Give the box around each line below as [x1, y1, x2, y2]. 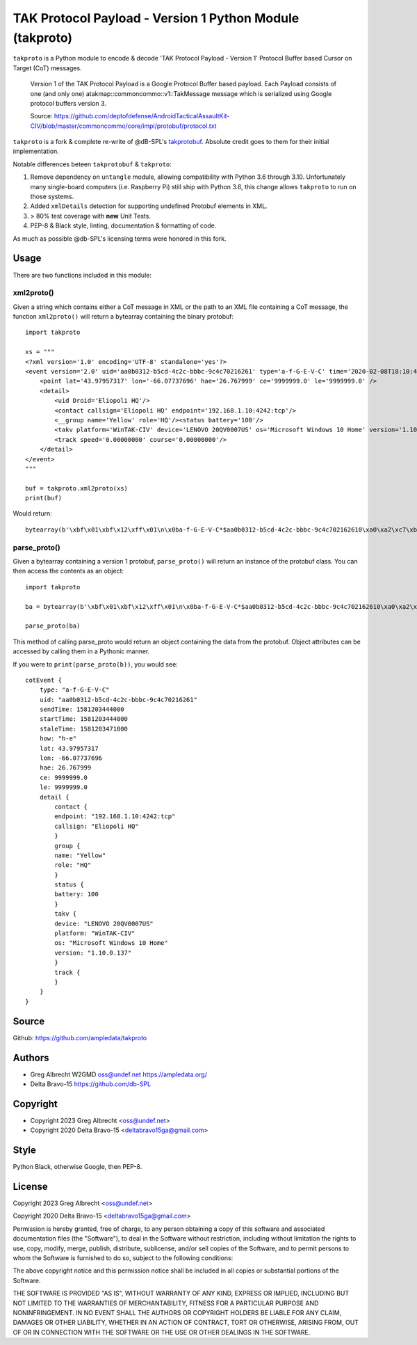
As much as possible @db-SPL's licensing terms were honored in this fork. [13, 234, 227, 243]
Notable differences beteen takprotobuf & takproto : [13, 160, 172, 168]
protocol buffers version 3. [30, 99, 107, 107]
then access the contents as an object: [13, 567, 124, 575]
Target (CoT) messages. [13, 63, 83, 72]
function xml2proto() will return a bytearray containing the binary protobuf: [13, 312, 234, 321]
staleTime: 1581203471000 [39, 724, 129, 733]
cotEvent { [25, 676, 63, 684]
